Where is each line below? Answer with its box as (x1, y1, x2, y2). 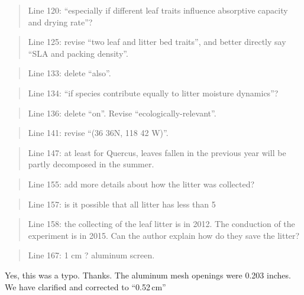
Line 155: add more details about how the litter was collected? (28, 177, 255, 190)
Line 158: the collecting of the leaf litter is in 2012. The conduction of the (28, 218, 295, 230)
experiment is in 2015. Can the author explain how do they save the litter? (28, 229, 300, 241)
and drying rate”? (28, 15, 93, 28)
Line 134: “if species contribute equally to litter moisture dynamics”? (28, 86, 279, 99)
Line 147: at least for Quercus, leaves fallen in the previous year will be (28, 146, 286, 158)
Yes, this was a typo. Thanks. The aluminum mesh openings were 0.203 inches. (5, 268, 291, 281)
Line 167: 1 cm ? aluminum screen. (28, 249, 155, 261)
